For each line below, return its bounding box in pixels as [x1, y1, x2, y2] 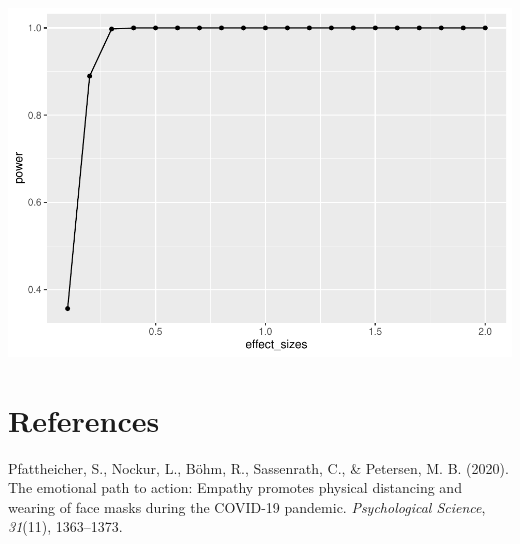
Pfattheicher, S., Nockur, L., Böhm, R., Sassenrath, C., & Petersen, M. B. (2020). [8, 457, 509, 478]
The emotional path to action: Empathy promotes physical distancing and [8, 477, 462, 498]
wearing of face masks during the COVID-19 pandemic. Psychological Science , [8, 496, 486, 517]
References [8, 399, 160, 440]
